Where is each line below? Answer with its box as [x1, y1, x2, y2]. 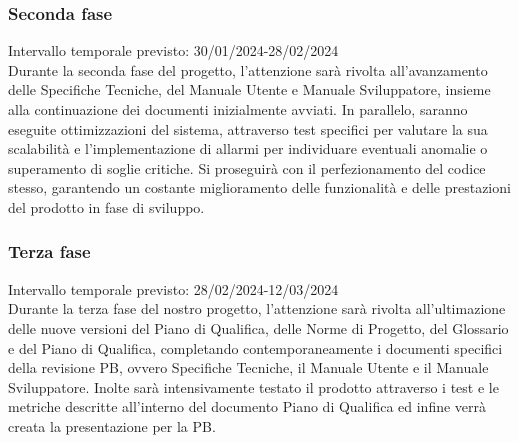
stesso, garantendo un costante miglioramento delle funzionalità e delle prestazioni [8, 177, 511, 198]
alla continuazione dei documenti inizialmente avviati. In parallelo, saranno [8, 99, 468, 119]
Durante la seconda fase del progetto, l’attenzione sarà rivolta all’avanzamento [8, 59, 488, 80]
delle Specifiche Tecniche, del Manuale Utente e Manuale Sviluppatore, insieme [8, 79, 491, 100]
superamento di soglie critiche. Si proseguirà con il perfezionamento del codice [8, 157, 486, 178]
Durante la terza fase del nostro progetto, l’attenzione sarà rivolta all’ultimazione [8, 298, 506, 319]
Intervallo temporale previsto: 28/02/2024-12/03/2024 [8, 278, 339, 299]
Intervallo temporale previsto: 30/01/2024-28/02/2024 [8, 40, 339, 61]
